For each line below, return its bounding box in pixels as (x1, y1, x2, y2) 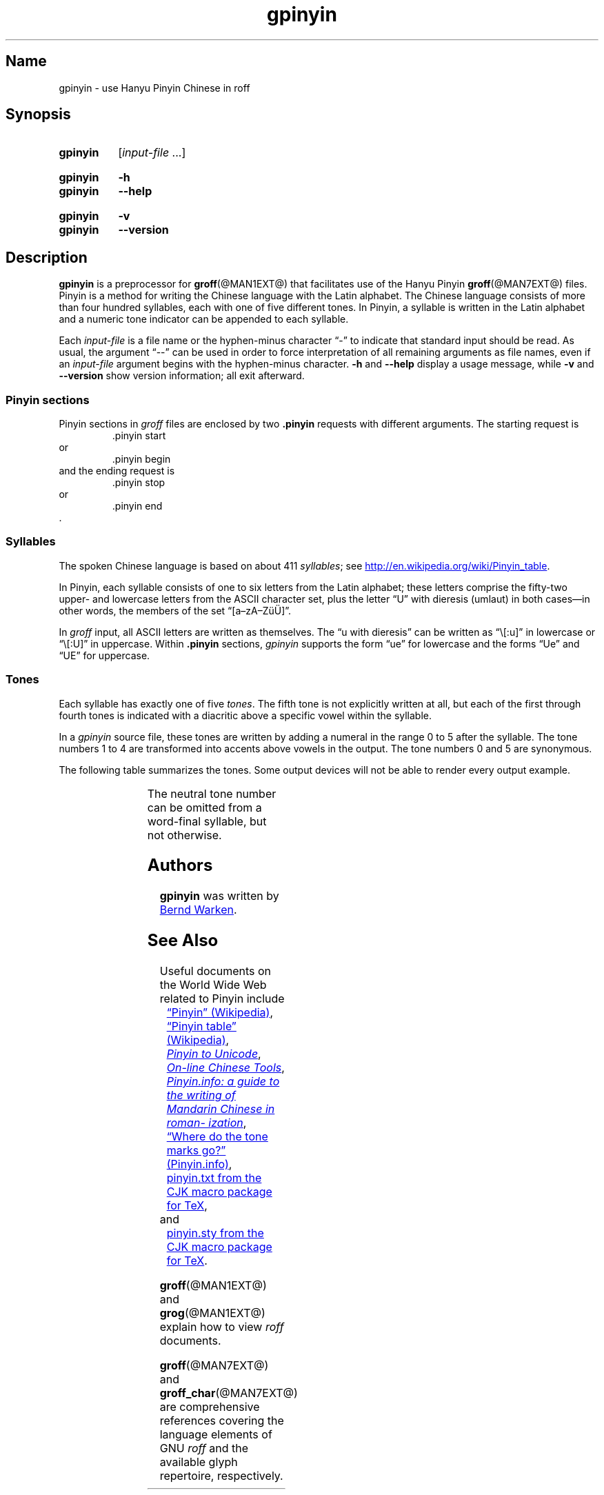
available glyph (159, 1455, 238, 1469)
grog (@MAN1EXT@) (159, 1306, 265, 1321)
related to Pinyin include (159, 992, 285, 1006)
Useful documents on (159, 964, 272, 979)
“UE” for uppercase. (59, 649, 150, 661)
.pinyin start (112, 430, 166, 442)
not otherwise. (147, 827, 222, 842)
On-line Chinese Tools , (166, 1061, 285, 1075)
